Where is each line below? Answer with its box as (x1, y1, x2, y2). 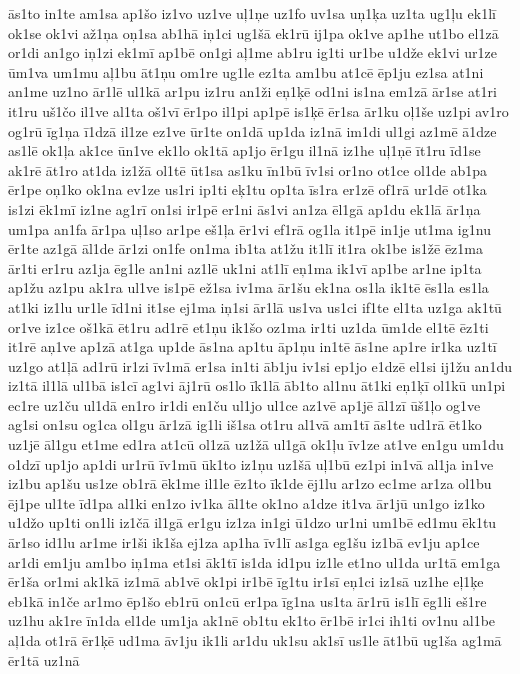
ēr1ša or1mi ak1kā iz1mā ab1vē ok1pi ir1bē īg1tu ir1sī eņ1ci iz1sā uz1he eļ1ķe (8, 571, 484, 592)
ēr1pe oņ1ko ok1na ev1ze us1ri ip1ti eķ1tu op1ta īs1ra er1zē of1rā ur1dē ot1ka (8, 179, 487, 200)
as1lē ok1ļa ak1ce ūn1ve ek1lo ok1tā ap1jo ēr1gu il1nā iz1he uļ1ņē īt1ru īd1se (8, 140, 481, 161)
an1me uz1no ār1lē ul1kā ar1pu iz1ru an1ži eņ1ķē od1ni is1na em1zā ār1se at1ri (8, 81, 497, 102)
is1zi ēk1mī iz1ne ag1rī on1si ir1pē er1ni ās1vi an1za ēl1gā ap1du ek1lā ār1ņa (8, 198, 481, 219)
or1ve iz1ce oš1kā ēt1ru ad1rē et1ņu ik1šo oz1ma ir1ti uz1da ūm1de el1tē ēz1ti (8, 316, 489, 337)
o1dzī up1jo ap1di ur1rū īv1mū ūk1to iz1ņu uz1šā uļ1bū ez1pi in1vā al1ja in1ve (8, 453, 494, 474)
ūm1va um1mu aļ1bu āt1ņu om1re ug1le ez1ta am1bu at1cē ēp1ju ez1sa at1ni (8, 61, 484, 82)
